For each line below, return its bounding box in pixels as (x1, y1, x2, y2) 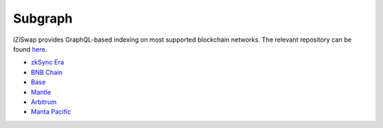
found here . (13, 45, 48, 53)
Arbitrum (30, 98, 57, 106)
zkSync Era (30, 58, 65, 66)
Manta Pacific (30, 107, 71, 116)
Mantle (30, 88, 51, 96)
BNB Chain (30, 68, 63, 76)
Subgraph (13, 11, 73, 26)
